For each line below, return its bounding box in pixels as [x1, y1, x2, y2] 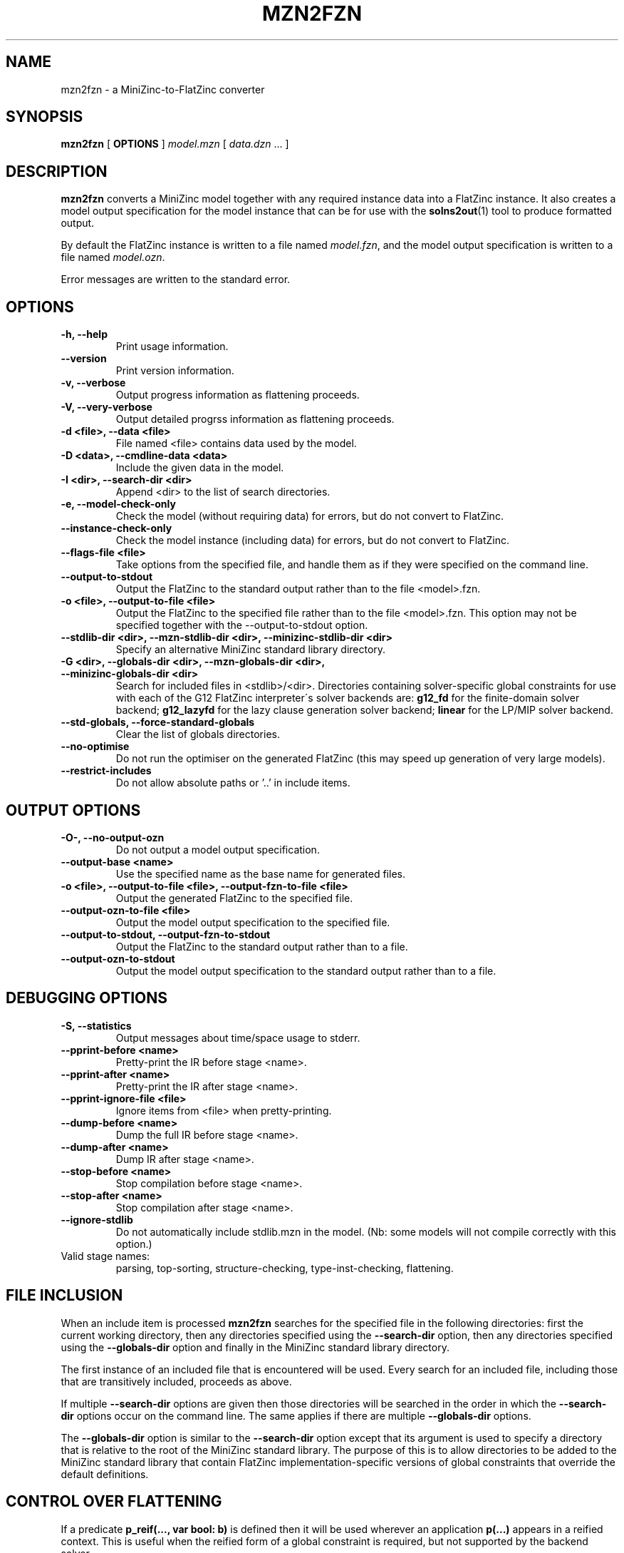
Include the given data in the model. [115, 461, 284, 474]
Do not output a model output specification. [115, 843, 320, 856]
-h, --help [61, 328, 108, 341]
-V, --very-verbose [61, 401, 152, 414]
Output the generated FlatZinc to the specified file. [115, 891, 353, 904]
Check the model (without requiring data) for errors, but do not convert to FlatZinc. [115, 510, 504, 523]
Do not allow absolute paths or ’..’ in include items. [115, 776, 350, 789]
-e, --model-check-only [61, 498, 176, 511]
